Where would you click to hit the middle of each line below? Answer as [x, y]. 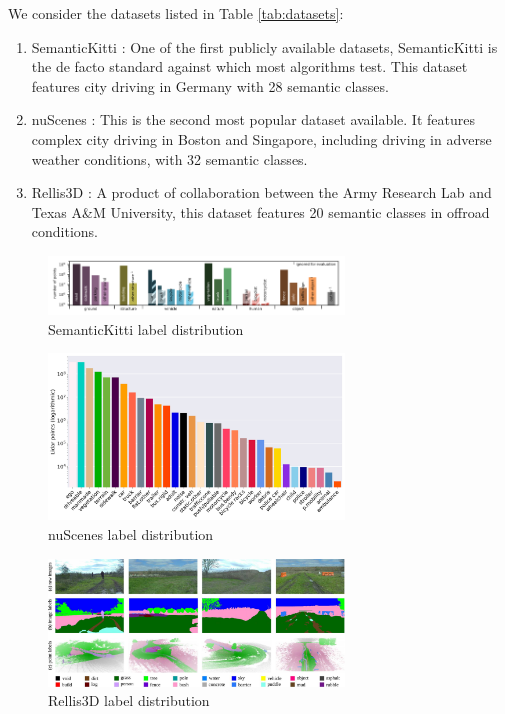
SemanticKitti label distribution [146, 328]
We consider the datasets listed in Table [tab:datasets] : [176, 13]
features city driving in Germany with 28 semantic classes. [210, 85]
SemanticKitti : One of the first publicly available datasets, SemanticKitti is [264, 46]
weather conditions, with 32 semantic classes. [169, 158]
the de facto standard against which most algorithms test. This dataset [249, 66]
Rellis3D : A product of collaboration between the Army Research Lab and [261, 192]
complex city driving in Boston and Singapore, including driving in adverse [261, 138]
